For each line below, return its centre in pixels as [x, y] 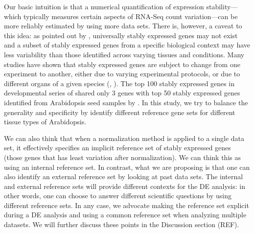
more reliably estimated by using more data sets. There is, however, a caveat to [123, 26]
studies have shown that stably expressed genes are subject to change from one [122, 64]
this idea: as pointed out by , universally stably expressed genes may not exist [121, 35]
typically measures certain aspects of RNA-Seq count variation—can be [131, 16]
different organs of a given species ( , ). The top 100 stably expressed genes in [119, 83]
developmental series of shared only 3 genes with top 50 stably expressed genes [122, 93]
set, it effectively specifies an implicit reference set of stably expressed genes [117, 148]
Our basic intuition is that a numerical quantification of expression [104, 6]
